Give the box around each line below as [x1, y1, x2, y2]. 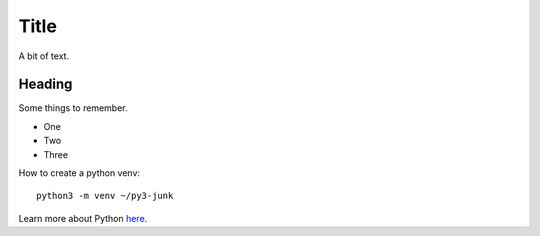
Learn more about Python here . [18, 212, 148, 224]
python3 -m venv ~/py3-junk [36, 190, 174, 202]
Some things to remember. [18, 102, 129, 114]
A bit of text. [18, 50, 70, 62]
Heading [18, 76, 73, 93]
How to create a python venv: [18, 167, 140, 179]
